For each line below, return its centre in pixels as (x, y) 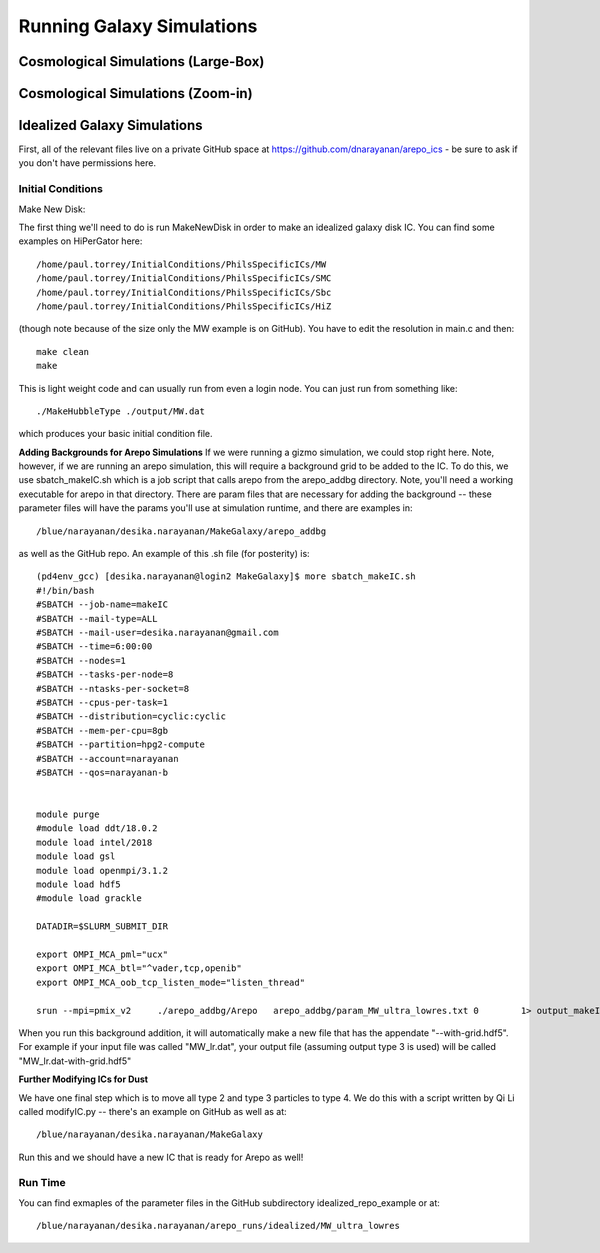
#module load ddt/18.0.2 (97, 828)
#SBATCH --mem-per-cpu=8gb (102, 730)
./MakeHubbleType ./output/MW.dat (120, 411)
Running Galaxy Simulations (138, 26)
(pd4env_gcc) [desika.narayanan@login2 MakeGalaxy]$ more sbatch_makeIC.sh (226, 576)
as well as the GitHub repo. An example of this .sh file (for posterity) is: (164, 554)
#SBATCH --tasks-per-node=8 (105, 674)
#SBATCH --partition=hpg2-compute (120, 744)
